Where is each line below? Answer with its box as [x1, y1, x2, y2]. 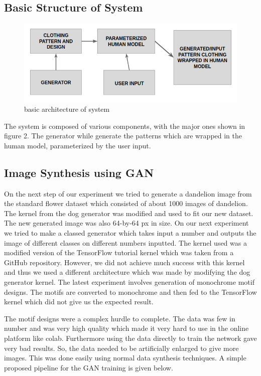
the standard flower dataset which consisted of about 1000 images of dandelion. [4, 198, 248, 209]
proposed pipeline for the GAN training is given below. [4, 362, 173, 372]
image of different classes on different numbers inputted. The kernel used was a [4, 237, 247, 248]
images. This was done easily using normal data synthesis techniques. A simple [4, 352, 246, 363]
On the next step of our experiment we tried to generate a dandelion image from [4, 188, 252, 199]
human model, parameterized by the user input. [4, 140, 151, 150]
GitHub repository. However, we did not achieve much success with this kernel [4, 257, 245, 267]
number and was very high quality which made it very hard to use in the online [4, 323, 249, 333]
